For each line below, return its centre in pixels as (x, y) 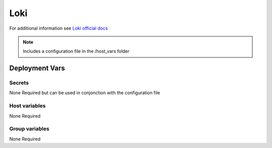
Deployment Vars (37, 68)
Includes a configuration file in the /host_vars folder (76, 51)
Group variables (29, 129)
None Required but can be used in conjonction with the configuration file (85, 93)
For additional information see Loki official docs (59, 28)
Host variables (27, 106)
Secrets (19, 83)
